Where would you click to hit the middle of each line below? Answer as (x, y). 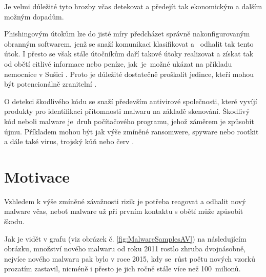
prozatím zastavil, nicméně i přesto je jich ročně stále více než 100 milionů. (122, 269)
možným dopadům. (34, 16)
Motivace (37, 176)
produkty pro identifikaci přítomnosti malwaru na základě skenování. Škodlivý (127, 111)
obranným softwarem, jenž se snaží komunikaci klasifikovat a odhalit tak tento (129, 43)
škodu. (14, 221)
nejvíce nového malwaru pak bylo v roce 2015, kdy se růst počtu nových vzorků (130, 258)
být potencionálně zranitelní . (50, 84)
